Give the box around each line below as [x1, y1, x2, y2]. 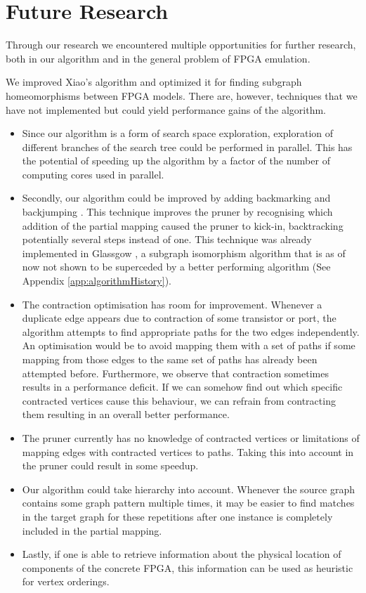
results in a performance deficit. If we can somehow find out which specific [22, 379, 343, 394]
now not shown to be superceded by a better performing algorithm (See [22, 259, 331, 274]
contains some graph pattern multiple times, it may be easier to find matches [22, 495, 355, 510]
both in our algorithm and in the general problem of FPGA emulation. [6, 51, 311, 65]
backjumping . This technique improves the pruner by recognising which [22, 204, 333, 219]
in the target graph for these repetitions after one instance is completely [22, 509, 333, 523]
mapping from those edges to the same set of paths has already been [22, 352, 318, 366]
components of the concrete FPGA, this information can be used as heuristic [22, 560, 353, 575]
